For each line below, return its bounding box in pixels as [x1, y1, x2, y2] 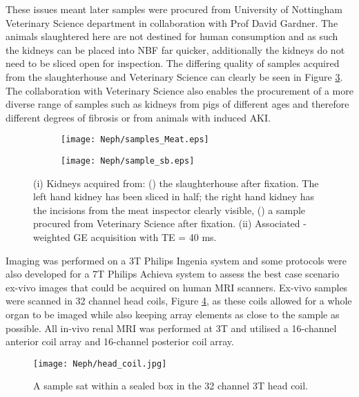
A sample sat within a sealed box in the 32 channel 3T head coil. [33, 378, 309, 393]
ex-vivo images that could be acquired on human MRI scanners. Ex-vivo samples [6, 280, 348, 294]
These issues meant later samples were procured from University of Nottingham [6, 2, 342, 16]
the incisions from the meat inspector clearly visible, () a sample [33, 202, 306, 217]
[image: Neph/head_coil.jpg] [33, 358, 167, 369]
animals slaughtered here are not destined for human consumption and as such [6, 29, 338, 43]
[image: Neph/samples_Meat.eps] [61, 135, 209, 145]
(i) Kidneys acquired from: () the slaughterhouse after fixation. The [33, 175, 319, 190]
